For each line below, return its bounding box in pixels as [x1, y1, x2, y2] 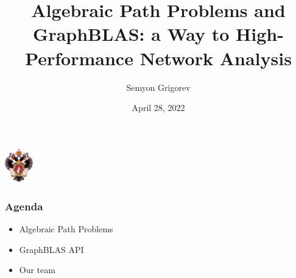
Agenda [5, 198, 43, 213]
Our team [19, 263, 55, 276]
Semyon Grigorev [126, 80, 191, 93]
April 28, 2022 [132, 101, 185, 114]
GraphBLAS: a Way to [33, 21, 230, 46]
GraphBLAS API [19, 243, 84, 255]
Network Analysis [139, 45, 292, 70]
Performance [25, 45, 133, 70]
